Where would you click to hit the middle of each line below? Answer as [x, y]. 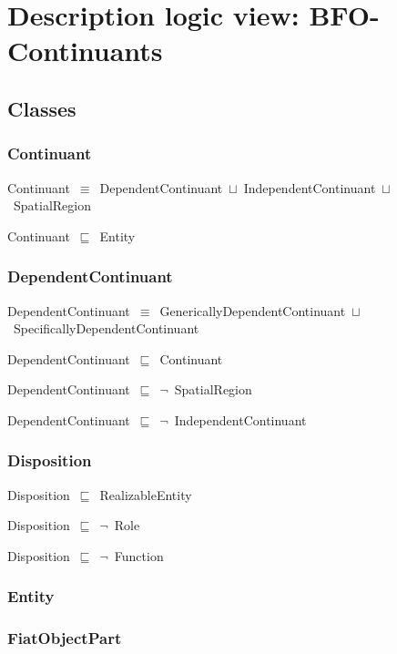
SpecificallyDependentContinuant [106, 328]
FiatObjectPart [65, 638]
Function [139, 555]
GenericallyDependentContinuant [253, 310]
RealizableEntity [146, 494]
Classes [42, 108]
